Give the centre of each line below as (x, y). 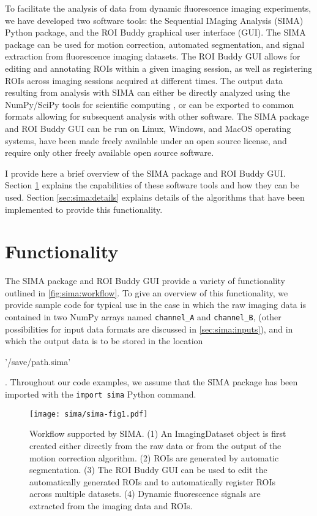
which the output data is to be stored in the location (104, 341)
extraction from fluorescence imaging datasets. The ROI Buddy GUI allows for (153, 56)
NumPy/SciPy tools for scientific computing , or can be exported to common (150, 104)
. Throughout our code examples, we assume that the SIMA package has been (151, 382)
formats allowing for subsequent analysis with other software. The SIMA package (157, 116)
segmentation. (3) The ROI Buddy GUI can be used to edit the (148, 470)
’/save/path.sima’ (38, 361)
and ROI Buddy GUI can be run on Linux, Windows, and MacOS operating (148, 128)
